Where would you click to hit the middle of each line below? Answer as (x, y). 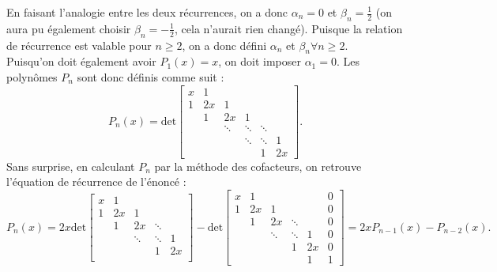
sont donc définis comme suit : (151, 76)
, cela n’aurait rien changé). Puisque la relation (289, 28)
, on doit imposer (260, 61)
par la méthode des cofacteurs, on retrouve (258, 166)
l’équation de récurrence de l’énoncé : (96, 181)
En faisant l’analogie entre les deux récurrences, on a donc (147, 12)
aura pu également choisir (69, 28)
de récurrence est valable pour (79, 45)
